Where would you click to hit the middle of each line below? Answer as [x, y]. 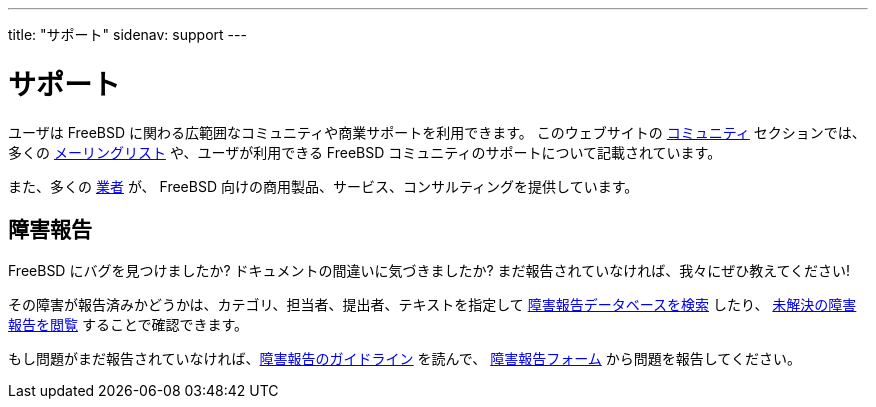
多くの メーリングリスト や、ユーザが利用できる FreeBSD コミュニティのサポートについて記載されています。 [365, 152]
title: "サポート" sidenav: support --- [127, 34]
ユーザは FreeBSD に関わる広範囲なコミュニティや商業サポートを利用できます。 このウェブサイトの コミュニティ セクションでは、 [437, 132]
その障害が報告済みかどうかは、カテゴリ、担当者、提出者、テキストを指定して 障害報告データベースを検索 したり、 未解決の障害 [432, 305]
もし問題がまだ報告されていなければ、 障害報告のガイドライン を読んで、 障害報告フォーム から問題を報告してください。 [404, 359]
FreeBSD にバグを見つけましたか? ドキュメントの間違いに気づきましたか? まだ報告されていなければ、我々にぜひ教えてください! [429, 271]
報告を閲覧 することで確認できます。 [128, 325]
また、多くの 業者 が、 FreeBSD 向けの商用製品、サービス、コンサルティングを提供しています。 [323, 186]
